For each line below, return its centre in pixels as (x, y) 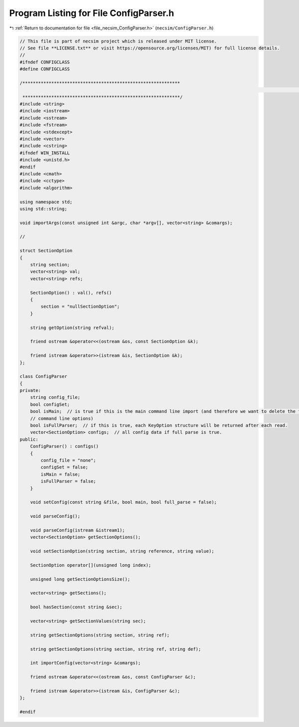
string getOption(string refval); (72, 328)
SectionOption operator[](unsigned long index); (91, 565)
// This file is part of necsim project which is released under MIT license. (118, 41)
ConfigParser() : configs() (65, 446)
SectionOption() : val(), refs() (71, 293)
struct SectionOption (46, 251)
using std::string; (43, 209)
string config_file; (55, 397)
